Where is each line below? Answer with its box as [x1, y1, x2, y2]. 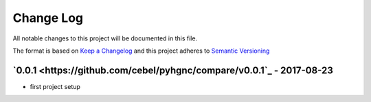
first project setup [30, 82, 80, 90]
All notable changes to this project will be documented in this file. [12, 34, 198, 42]
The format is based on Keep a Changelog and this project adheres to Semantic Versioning [12, 47, 270, 55]
